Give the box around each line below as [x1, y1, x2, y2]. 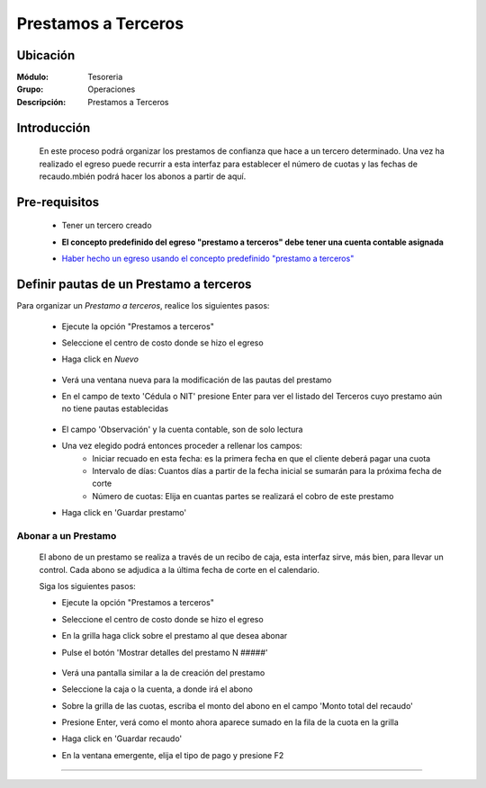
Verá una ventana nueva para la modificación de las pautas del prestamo [61, 374, 332, 385]
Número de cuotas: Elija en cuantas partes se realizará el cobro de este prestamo [92, 490, 394, 501]
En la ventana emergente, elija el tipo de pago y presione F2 [61, 749, 284, 760]
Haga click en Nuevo [61, 354, 139, 364]
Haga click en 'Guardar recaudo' [61, 733, 183, 744]
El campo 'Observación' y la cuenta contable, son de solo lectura [61, 424, 303, 434]
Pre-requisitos [16, 194, 100, 210]
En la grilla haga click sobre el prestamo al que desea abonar [61, 631, 288, 641]
